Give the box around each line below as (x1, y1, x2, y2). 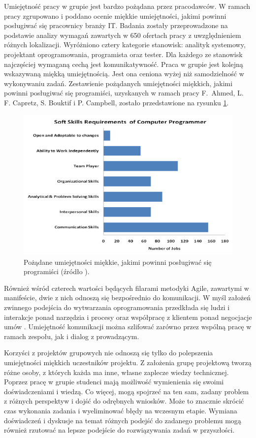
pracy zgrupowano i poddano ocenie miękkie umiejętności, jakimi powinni (4, 10, 226, 21)
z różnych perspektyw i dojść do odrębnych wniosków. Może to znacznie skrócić (4, 396, 244, 406)
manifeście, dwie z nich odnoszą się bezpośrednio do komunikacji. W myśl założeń (4, 292, 251, 303)
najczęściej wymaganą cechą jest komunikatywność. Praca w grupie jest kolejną (4, 59, 243, 69)
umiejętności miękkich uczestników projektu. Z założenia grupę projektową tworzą (4, 357, 252, 367)
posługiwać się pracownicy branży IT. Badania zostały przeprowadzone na (4, 20, 228, 31)
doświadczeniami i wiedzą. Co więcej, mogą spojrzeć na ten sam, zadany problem (4, 386, 249, 396)
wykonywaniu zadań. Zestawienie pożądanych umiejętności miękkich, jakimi (4, 78, 233, 88)
